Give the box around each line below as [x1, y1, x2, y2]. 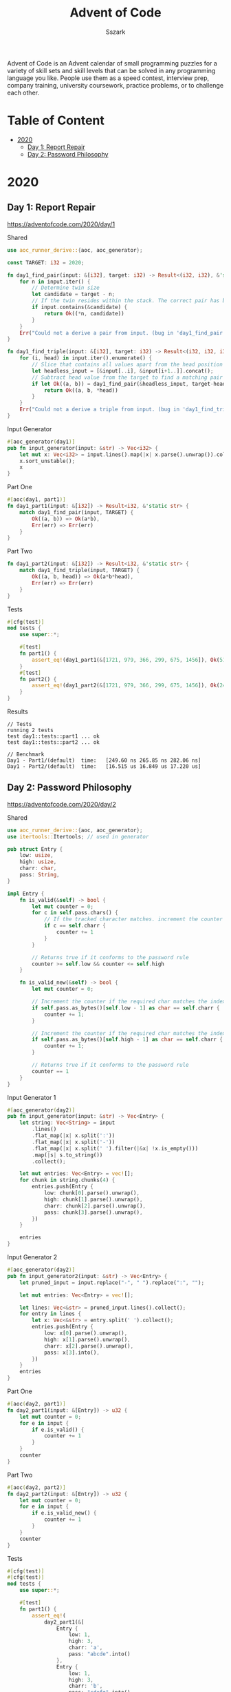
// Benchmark [7, 751, 45, 758]
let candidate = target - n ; [32, 291, 115, 298]
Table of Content [7, 112, 105, 128]
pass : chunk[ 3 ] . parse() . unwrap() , [43, 1209, 143, 1216]
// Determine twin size [32, 284, 100, 291]
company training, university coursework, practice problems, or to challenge [7, 81, 224, 89]
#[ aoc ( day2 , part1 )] [7, 1401, 67, 1408]
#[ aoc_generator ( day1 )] [7, 438, 76, 445]
